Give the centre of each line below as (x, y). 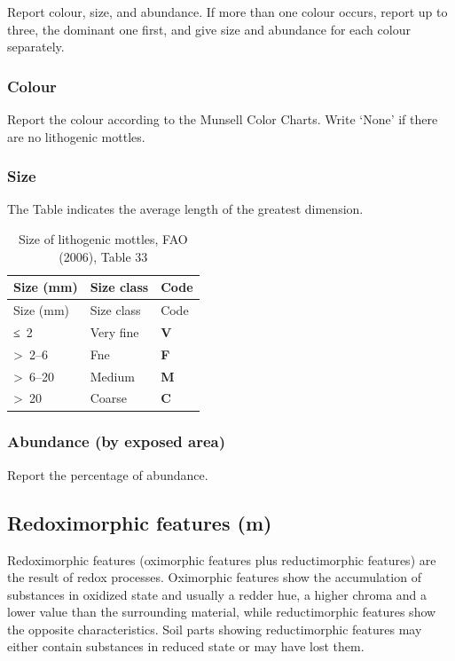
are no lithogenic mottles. (76, 136)
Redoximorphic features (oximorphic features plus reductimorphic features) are (222, 559)
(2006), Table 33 (103, 256)
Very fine (114, 331)
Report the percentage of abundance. (108, 474)
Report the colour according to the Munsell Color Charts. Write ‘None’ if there (223, 119)
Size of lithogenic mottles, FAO (103, 239)
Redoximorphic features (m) (140, 522)
